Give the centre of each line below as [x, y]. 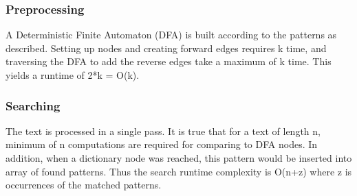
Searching [33, 105]
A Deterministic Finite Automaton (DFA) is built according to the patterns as [171, 35]
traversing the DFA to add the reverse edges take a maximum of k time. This [169, 61]
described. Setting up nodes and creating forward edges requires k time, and [166, 48]
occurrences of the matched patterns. [84, 185]
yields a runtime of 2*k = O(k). [73, 75]
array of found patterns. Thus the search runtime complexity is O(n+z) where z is [179, 171]
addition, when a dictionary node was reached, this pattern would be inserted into [179, 158]
